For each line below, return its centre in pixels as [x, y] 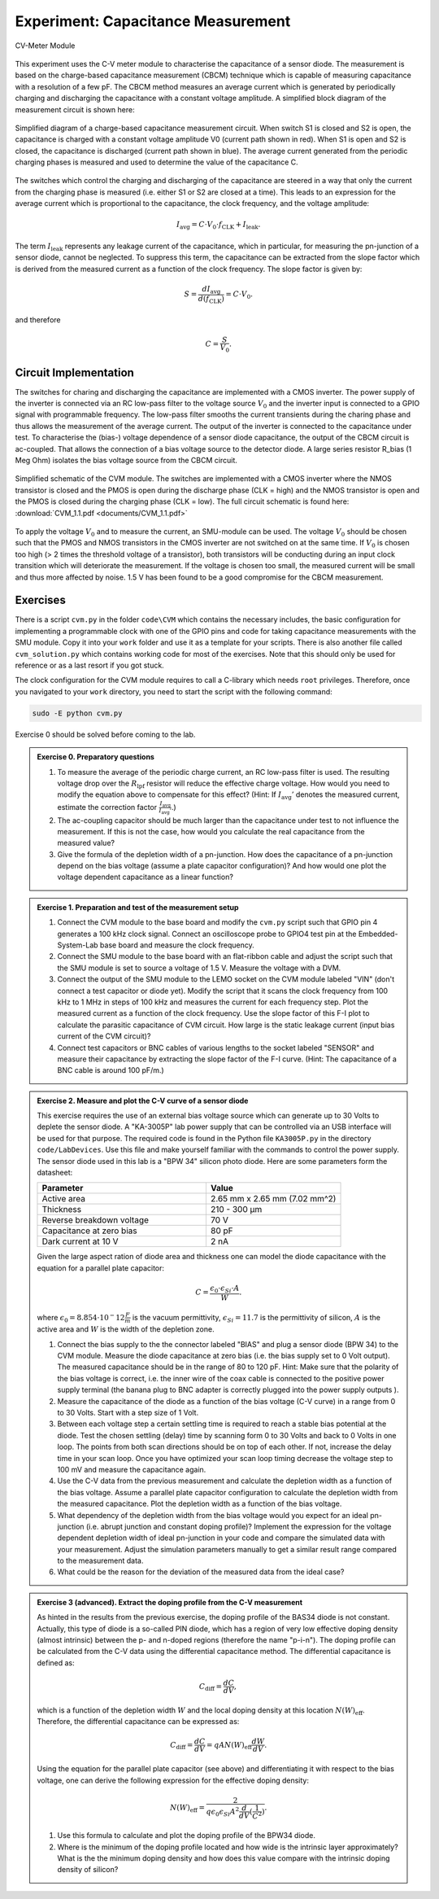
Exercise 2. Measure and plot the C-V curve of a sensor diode [143, 1100]
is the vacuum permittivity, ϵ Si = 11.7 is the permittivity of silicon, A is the [256, 1318]
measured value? [86, 843]
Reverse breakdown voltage [96, 1220]
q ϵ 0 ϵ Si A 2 [223, 1812]
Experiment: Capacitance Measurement [153, 21]
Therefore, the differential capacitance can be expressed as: [138, 1722]
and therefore [38, 320]
